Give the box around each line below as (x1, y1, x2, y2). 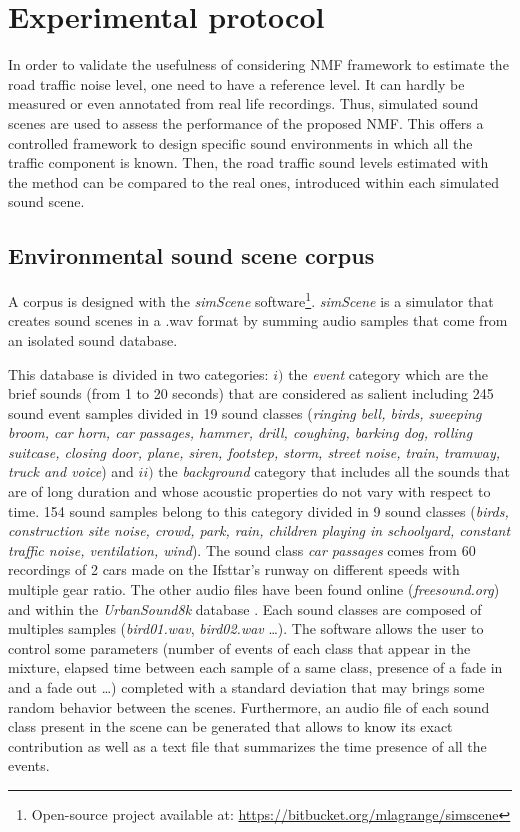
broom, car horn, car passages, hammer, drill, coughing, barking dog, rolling (8, 422, 473, 443)
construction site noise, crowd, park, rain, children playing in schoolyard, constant (8, 520, 511, 541)
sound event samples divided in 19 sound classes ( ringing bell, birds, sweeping (8, 402, 482, 423)
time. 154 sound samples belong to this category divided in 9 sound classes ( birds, (8, 500, 509, 521)
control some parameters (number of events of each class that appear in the (8, 637, 471, 658)
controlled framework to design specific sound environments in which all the (8, 132, 473, 153)
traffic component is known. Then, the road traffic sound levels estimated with (8, 152, 489, 173)
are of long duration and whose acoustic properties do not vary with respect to (8, 481, 491, 502)
